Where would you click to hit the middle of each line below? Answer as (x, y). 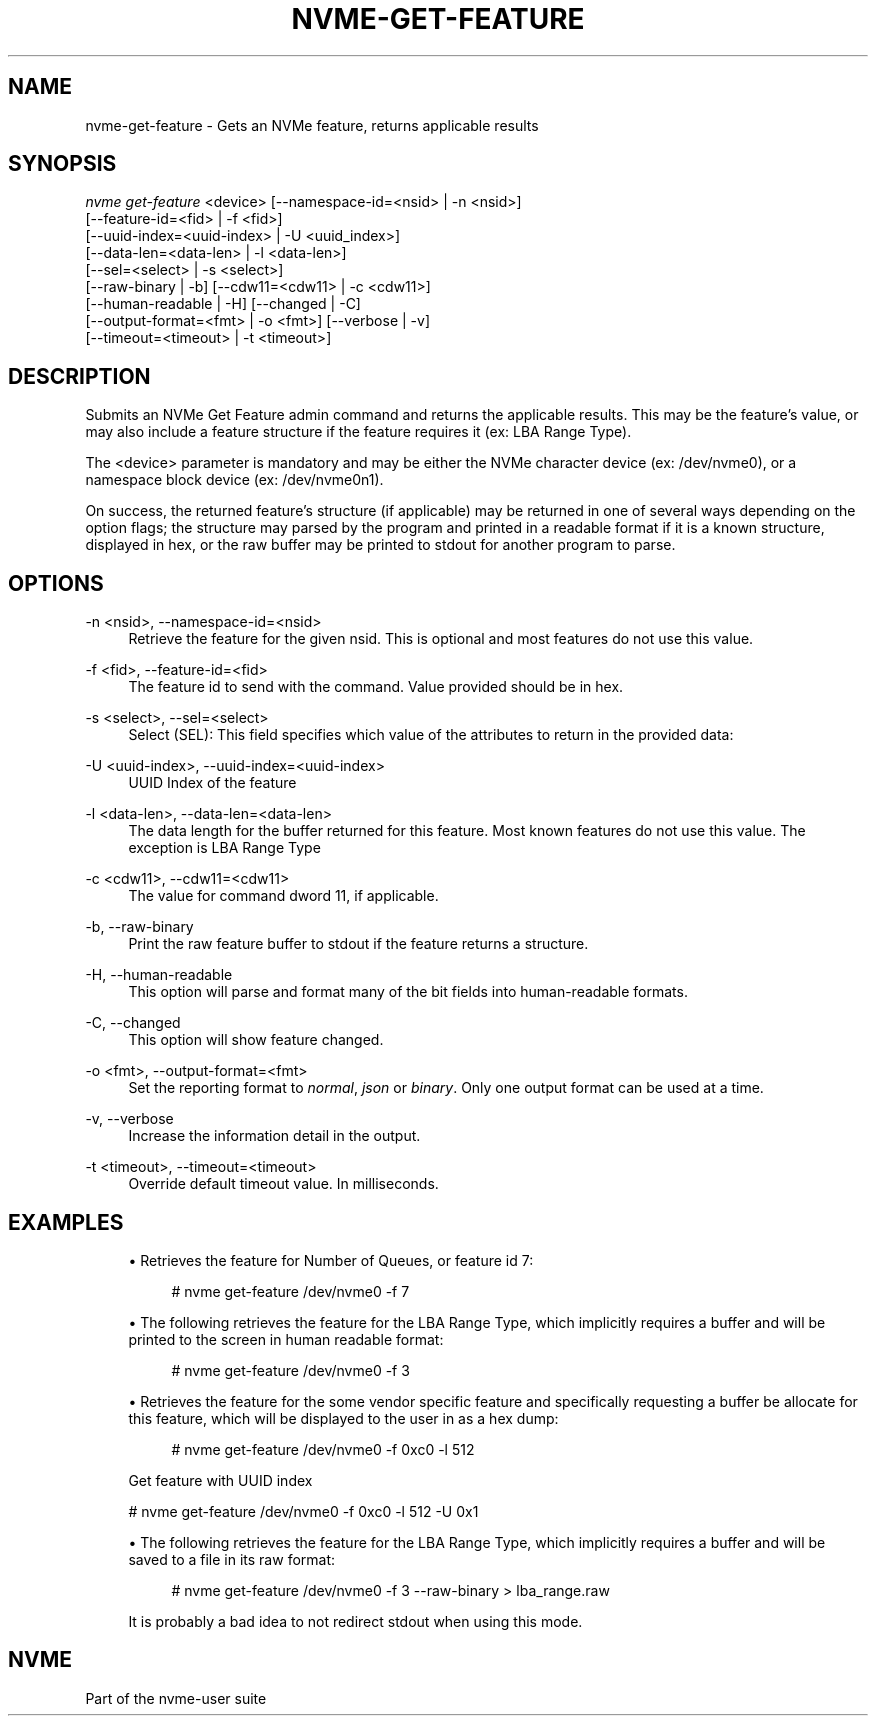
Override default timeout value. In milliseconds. (283, 1184)
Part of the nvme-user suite (176, 1698)
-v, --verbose (129, 1119)
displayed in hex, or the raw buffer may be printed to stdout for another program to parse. (380, 545)
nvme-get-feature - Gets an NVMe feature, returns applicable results (312, 125)
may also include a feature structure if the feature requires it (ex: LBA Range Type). (358, 432)
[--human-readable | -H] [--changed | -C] (223, 304)
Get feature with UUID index (220, 1480)
